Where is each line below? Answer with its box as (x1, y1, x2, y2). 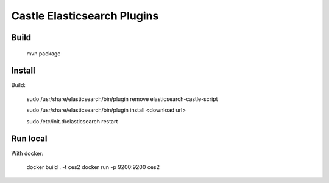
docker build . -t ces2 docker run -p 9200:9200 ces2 (26, 163, 160, 170)
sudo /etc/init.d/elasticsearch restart (26, 117, 118, 125)
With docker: (11, 150, 44, 157)
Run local (11, 134, 48, 144)
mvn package (26, 49, 61, 57)
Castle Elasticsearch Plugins (11, 9, 159, 22)
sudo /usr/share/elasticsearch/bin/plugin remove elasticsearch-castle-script (26, 95, 218, 103)
